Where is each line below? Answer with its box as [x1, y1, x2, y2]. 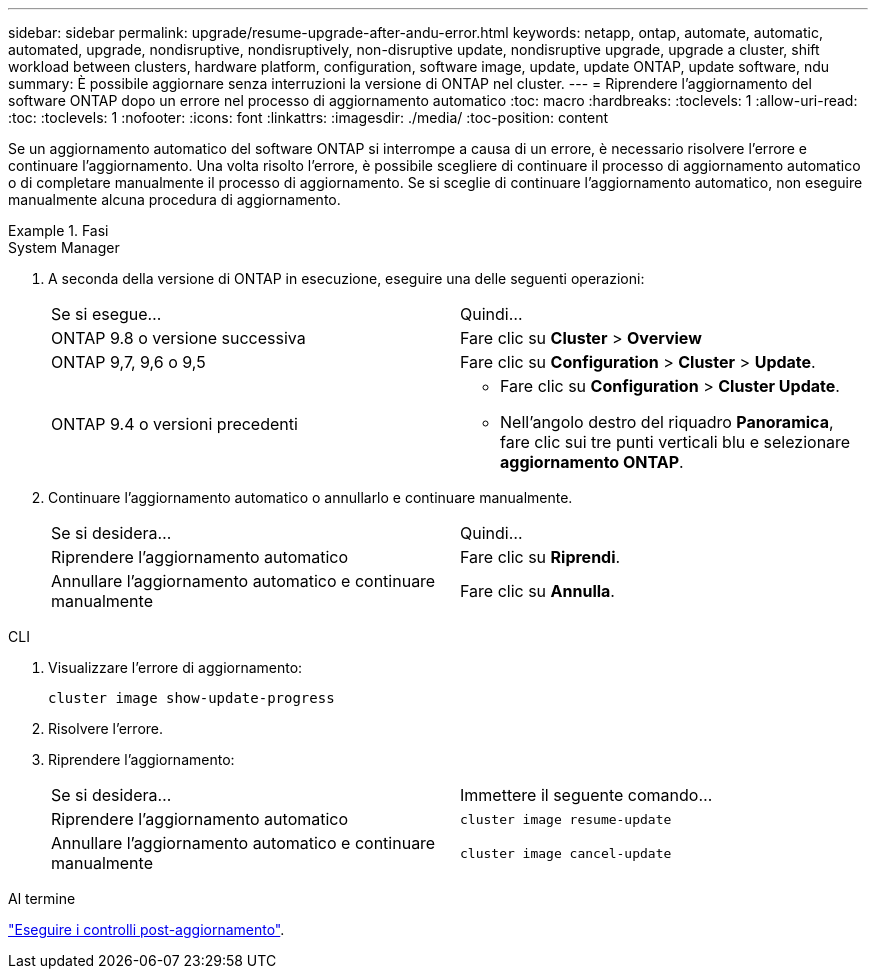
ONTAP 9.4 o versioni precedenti [51, 414, 298, 434]
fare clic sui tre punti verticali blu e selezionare [500, 432, 851, 452]
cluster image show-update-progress [48, 690, 335, 706]
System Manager [8, 239, 120, 256]
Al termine [8, 890, 76, 907]
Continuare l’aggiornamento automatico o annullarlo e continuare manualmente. [48, 489, 573, 506]
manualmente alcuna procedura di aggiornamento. [8, 191, 341, 208]
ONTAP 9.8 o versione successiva [51, 328, 306, 348]
